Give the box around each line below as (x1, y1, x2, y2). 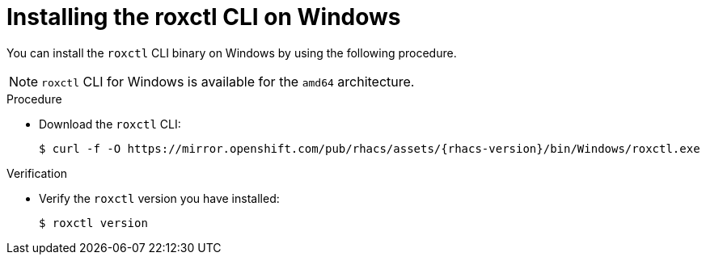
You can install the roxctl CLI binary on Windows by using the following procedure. (6, 45, 457, 60)
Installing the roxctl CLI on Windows (6, 3, 401, 31)
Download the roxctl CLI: (39, 116, 181, 131)
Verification (6, 166, 68, 180)
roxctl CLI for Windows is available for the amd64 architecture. (41, 73, 415, 90)
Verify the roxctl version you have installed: (39, 191, 280, 205)
